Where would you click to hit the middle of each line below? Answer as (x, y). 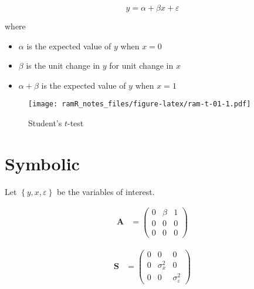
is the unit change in (63, 65)
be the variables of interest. (106, 191)
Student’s (45, 123)
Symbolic (42, 163)
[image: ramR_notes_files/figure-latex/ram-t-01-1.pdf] (140, 104)
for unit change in (141, 65)
